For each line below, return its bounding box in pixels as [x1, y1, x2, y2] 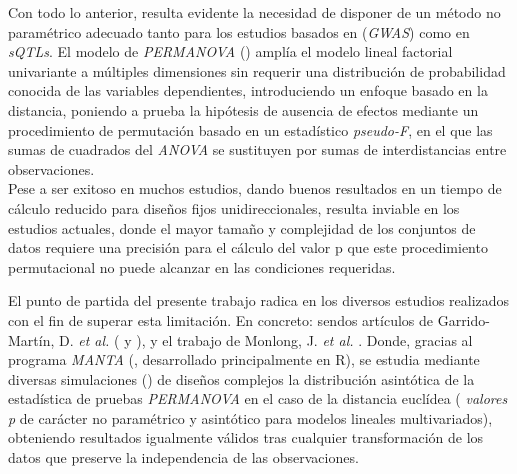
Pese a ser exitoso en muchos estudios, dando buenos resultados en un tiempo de [8, 178, 502, 199]
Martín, [8, 329, 55, 350]
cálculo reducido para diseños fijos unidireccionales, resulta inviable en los [8, 197, 460, 218]
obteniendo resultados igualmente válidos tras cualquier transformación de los [8, 427, 484, 448]
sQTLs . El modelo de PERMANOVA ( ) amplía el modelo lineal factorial [8, 41, 453, 62]
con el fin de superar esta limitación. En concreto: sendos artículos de [8, 309, 433, 330]
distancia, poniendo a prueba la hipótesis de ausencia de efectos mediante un [8, 99, 479, 120]
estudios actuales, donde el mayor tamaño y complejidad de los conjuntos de [8, 217, 476, 238]
